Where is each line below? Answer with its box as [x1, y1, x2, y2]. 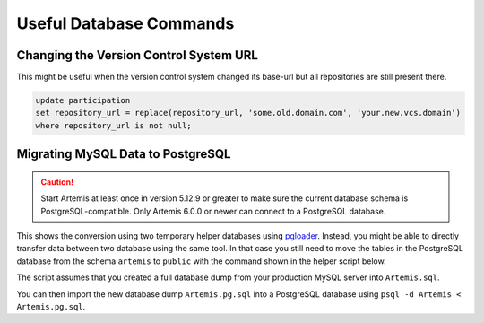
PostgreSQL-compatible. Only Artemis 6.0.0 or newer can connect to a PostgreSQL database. [40, 205, 386, 216]
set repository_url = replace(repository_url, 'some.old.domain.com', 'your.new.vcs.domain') [35, 108, 462, 118]
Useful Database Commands [16, 13, 235, 33]
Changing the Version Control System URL [16, 48, 259, 63]
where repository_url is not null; [35, 120, 192, 130]
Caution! [40, 176, 74, 188]
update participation [35, 95, 131, 106]
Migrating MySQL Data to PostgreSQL [16, 146, 231, 161]
